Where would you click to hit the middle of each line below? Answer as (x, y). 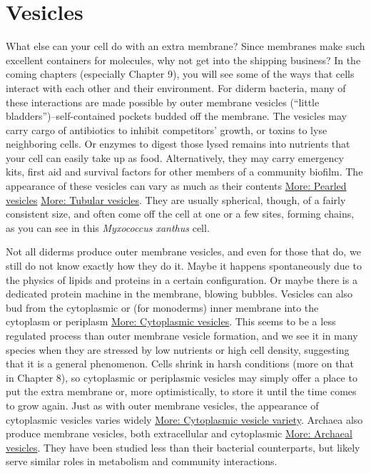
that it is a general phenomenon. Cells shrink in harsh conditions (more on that (180, 363)
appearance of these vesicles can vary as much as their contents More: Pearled (176, 186)
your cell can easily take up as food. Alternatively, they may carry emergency (175, 157)
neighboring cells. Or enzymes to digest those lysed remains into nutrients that (178, 144)
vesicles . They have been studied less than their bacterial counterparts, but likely (183, 447)
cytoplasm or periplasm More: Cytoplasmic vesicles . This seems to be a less (171, 321)
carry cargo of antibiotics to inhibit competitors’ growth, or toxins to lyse (167, 129)
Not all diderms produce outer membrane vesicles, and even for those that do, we (183, 251)
